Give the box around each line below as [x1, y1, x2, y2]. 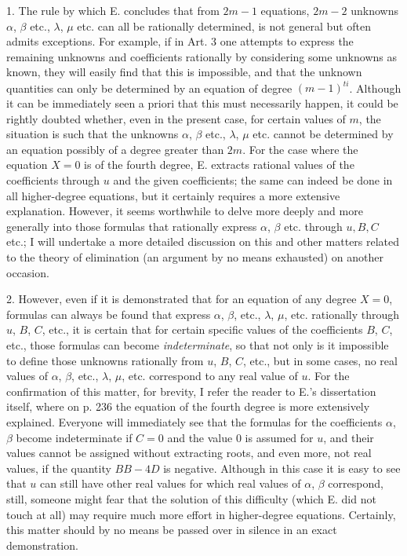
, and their [323, 429, 374, 445]
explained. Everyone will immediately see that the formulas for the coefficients [6, 413, 383, 430]
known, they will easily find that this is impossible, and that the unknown [6, 64, 362, 80]
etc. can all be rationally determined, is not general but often [77, 17, 372, 34]
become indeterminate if [16, 429, 133, 445]
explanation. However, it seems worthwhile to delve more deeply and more [6, 203, 363, 219]
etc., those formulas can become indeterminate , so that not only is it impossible [6, 336, 389, 353]
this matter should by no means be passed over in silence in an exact [6, 521, 337, 538]
